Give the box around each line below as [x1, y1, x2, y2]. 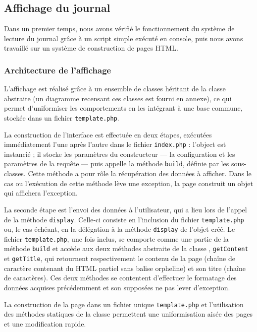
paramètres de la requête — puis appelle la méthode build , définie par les [4, 158, 229, 169]
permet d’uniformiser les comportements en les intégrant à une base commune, [4, 103, 243, 113]
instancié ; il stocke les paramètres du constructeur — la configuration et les [4, 148, 235, 159]
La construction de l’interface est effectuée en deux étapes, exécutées [4, 129, 212, 139]
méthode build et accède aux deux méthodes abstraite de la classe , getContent [4, 243, 249, 254]
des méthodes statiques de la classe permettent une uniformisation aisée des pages [4, 309, 253, 319]
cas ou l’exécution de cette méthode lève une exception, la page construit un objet [4, 178, 253, 188]
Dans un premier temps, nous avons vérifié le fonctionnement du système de [4, 23, 235, 34]
